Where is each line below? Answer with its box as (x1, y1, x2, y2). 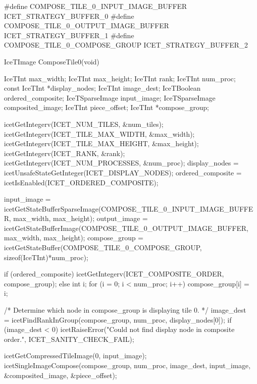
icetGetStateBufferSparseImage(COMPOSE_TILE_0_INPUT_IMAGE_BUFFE (4, 203, 254, 214)
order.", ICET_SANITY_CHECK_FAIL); (4, 333, 134, 344)
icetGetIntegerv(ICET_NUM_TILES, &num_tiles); (4, 118, 164, 129)
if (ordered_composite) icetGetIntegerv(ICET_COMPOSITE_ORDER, (4, 269, 224, 279)
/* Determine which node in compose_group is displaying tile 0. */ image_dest (4, 305, 247, 315)
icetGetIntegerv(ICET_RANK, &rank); (4, 148, 125, 158)
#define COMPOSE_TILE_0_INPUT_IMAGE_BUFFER (4, 1, 187, 11)
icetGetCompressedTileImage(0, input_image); (4, 350, 147, 361)
